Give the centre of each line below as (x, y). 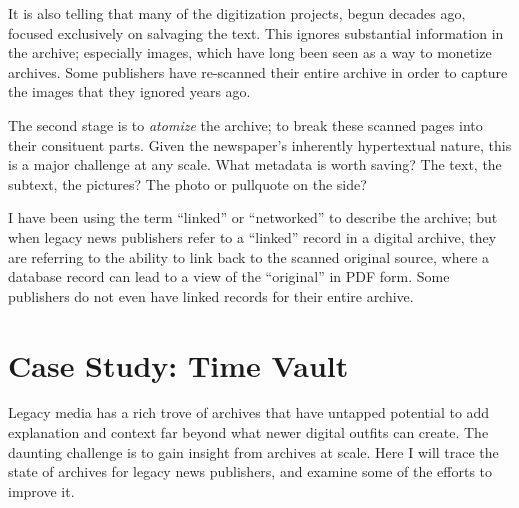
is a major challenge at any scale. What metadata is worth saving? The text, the (255, 164)
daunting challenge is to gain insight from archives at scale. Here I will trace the (253, 451)
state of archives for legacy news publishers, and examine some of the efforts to (250, 471)
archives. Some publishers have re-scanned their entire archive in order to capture (258, 71)
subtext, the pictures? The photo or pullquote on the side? (187, 183)
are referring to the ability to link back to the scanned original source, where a (249, 256)
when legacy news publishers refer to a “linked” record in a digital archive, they (252, 236)
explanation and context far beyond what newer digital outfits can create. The (248, 432)
